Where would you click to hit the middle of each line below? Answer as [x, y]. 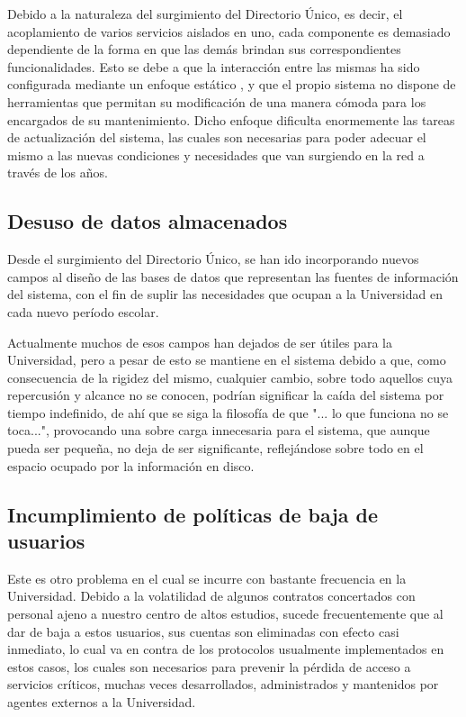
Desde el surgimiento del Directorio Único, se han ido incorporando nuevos [213, 259]
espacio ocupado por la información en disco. [131, 465]
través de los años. [58, 172]
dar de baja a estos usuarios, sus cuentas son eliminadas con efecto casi [203, 631]
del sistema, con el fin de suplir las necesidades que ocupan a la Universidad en [225, 294]
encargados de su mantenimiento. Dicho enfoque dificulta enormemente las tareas [231, 119]
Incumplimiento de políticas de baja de [193, 514]
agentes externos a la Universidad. [102, 702]
